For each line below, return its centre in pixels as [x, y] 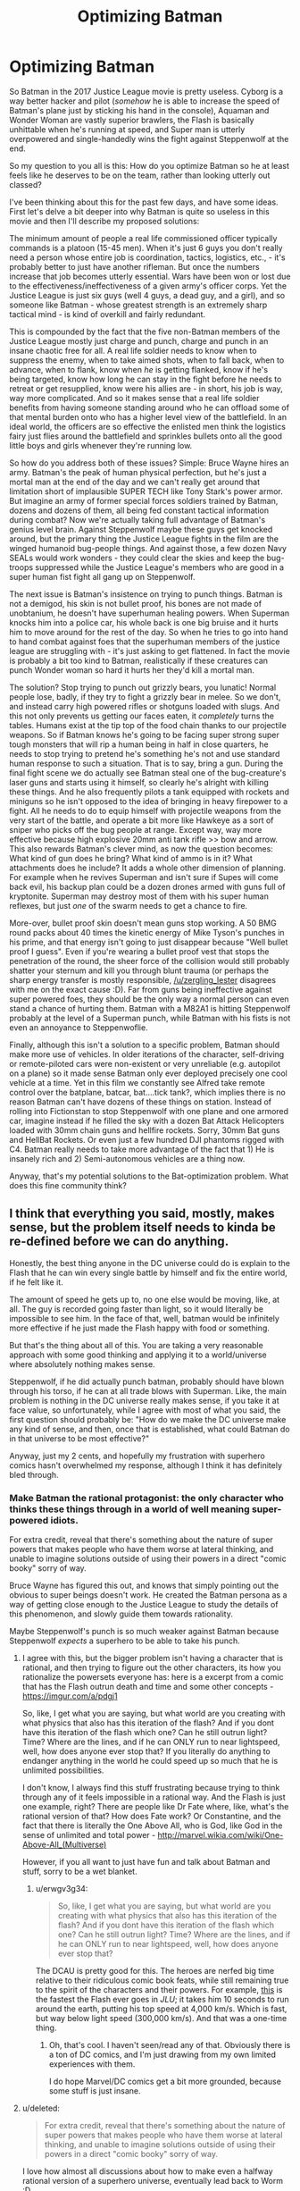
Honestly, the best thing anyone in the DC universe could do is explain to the [150, 1263]
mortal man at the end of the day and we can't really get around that [135, 482]
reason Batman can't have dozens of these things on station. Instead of [141, 1102]
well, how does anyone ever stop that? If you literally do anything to [146, 1751]
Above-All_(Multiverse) [64, 1845]
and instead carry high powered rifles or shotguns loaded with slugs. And [144, 706]
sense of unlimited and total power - [89, 1835]
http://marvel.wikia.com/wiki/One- [221, 1835]
